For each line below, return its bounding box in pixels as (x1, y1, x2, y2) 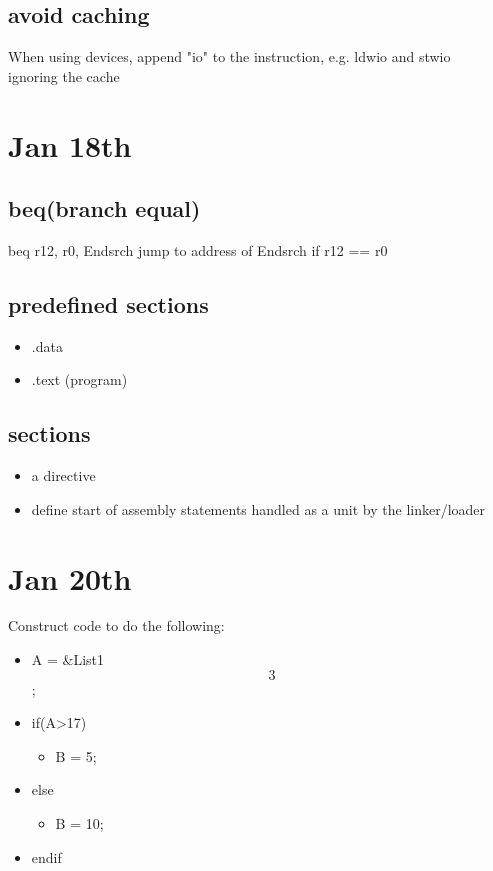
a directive (31, 465, 96, 486)
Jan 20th (8, 557, 132, 598)
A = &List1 (31, 649, 105, 670)
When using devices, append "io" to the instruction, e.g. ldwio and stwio (8, 46, 451, 67)
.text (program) (31, 369, 128, 390)
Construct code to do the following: (8, 615, 225, 636)
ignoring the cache (8, 65, 120, 86)
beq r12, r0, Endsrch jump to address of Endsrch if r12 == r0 (8, 239, 388, 260)
